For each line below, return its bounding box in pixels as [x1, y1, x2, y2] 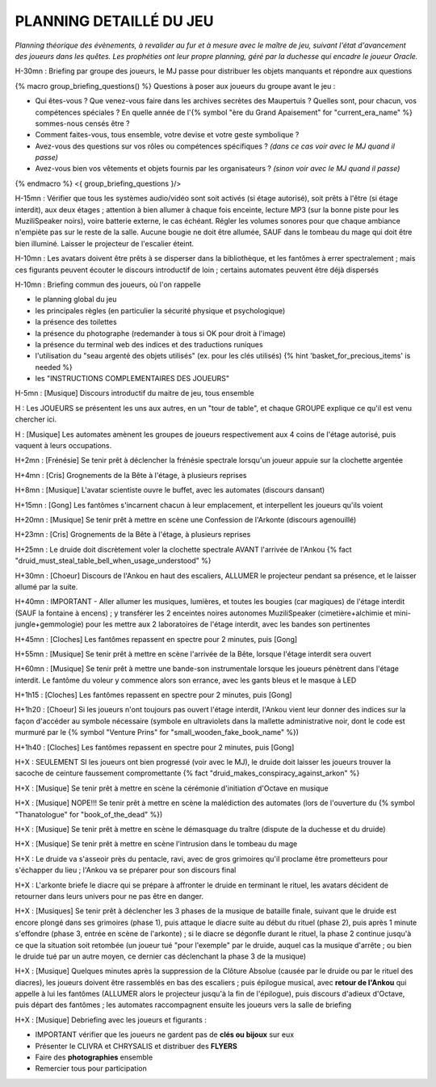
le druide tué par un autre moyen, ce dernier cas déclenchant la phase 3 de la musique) [15, 951, 307, 961]
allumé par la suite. [15, 581, 78, 591]
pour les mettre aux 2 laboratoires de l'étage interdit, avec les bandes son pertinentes [85, 619, 371, 629]
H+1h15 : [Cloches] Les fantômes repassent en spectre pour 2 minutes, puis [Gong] [15, 690, 292, 700]
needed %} [35, 362, 73, 371]
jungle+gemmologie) [15, 619, 84, 629]
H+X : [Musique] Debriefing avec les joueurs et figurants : [15, 1014, 208, 1025]
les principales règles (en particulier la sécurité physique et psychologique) [35, 305, 286, 315]
